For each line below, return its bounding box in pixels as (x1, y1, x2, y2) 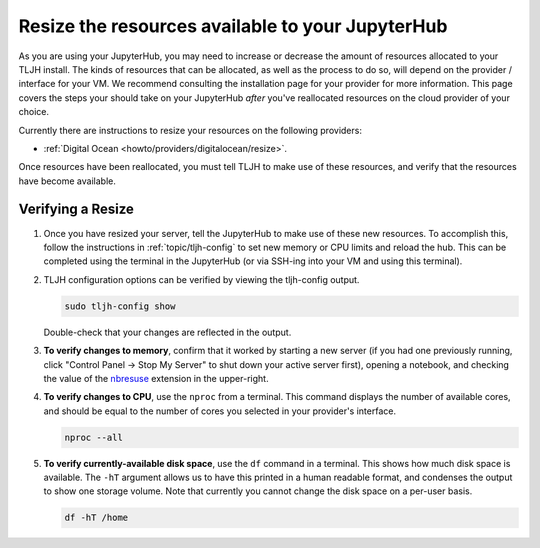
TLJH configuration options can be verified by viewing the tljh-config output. (43, 273, 360, 285)
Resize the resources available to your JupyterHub (18, 15, 448, 37)
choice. (18, 106, 50, 118)
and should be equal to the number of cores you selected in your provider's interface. (43, 405, 397, 417)
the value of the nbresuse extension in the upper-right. (43, 372, 269, 384)
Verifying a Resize (18, 201, 135, 218)
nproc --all (64, 431, 124, 443)
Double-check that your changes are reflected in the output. (43, 326, 292, 338)
